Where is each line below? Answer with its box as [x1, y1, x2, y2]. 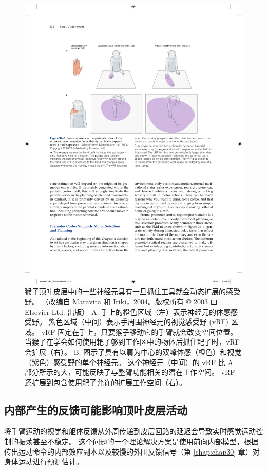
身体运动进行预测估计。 [4, 456, 83, 467]
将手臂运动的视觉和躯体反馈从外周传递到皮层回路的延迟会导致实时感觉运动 [4, 426, 256, 437]
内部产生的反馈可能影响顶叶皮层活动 [4, 402, 187, 418]
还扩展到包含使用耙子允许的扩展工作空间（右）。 [25, 376, 186, 387]
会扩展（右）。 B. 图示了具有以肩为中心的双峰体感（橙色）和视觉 [25, 346, 242, 357]
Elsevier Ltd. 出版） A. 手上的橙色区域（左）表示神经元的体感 [25, 306, 231, 317]
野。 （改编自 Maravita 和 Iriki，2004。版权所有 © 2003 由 [25, 296, 218, 306]
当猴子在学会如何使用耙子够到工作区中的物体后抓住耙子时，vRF [25, 336, 240, 347]
